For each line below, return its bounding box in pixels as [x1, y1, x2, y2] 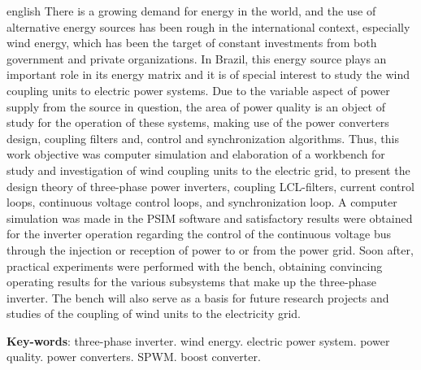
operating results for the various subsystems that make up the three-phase [7, 273, 377, 290]
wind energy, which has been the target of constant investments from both [7, 34, 377, 51]
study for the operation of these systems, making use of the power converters [7, 114, 389, 131]
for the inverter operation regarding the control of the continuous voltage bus [7, 225, 391, 242]
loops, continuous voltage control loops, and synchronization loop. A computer [7, 194, 397, 211]
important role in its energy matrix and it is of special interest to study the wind [7, 66, 410, 83]
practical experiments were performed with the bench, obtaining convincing [7, 257, 383, 274]
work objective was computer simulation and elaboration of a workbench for [7, 146, 385, 163]
